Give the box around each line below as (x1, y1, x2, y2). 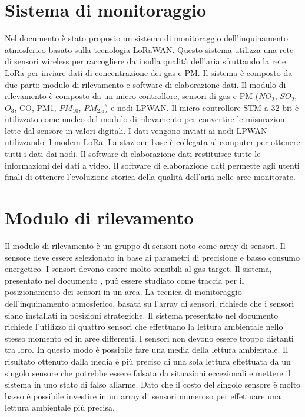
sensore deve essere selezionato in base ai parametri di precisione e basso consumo (5, 251, 300, 263)
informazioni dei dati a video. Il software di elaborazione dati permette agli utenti (5, 159, 300, 171)
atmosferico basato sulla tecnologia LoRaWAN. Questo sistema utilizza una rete (5, 43, 294, 55)
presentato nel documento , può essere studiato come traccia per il (5, 274, 244, 286)
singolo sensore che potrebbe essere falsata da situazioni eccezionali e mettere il (5, 366, 291, 379)
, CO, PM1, (14, 101, 57, 113)
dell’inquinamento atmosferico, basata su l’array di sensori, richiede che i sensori (5, 297, 294, 309)
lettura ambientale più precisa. (5, 401, 115, 413)
